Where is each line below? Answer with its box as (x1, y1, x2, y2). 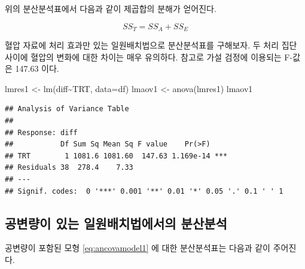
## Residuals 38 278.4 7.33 (5, 163, 133, 172)
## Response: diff (5, 128, 78, 137)
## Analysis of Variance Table (5, 105, 129, 114)
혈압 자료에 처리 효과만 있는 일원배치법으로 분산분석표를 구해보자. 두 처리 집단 (5, 39, 297, 51)
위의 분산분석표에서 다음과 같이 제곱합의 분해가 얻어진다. (5, 2, 216, 14)
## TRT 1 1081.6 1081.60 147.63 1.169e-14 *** (5, 151, 228, 160)
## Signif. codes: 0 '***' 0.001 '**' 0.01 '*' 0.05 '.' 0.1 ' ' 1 (5, 187, 283, 195)
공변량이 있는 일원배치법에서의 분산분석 (5, 213, 227, 232)
